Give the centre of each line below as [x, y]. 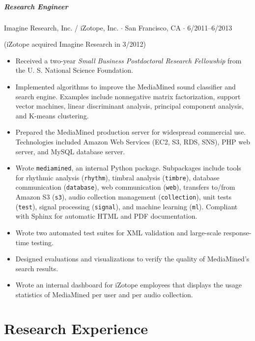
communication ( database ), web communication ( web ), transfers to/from [125, 187]
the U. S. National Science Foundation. [74, 70]
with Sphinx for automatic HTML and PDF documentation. [106, 216]
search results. [37, 268]
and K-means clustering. [52, 115]
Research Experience [76, 328]
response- [237, 232]
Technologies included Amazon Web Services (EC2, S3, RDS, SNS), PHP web [133, 141]
